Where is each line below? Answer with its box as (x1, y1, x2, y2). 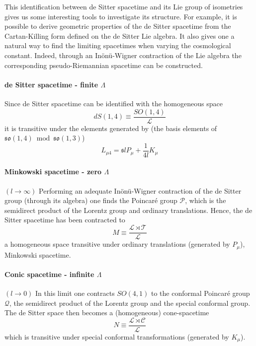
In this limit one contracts (35, 287, 115, 298)
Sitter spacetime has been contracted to (4, 214, 125, 225)
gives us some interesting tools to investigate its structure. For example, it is (4, 11, 237, 21)
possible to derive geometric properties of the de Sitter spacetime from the (4, 21, 231, 31)
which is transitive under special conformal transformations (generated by (4, 331, 229, 342)
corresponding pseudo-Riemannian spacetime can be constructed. (4, 60, 203, 70)
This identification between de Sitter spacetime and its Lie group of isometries (4, 1, 243, 11)
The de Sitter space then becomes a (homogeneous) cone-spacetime (4, 307, 209, 318)
